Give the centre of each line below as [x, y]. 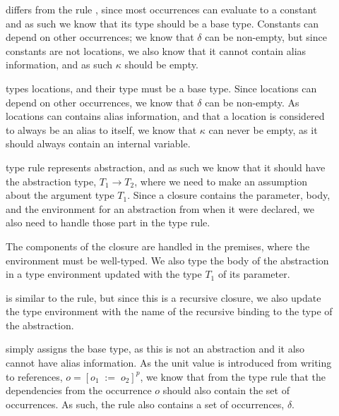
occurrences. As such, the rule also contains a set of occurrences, [145, 404]
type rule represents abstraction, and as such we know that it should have [166, 167]
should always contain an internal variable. [98, 143]
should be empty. [161, 65]
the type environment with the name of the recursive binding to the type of [169, 311]
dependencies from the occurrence [79, 390]
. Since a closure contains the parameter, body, [229, 195]
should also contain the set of [226, 390]
